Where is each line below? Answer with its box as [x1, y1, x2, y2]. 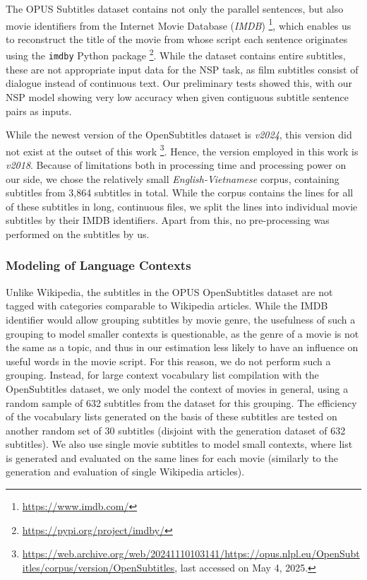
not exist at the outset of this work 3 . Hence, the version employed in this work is [6, 141, 359, 158]
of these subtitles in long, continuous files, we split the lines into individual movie [6, 199, 358, 213]
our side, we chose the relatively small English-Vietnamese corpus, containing [6, 171, 339, 186]
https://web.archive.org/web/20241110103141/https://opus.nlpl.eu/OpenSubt [22, 546, 360, 561]
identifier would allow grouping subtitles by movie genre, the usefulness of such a [6, 312, 356, 326]
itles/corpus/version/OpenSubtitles [22, 560, 175, 574]
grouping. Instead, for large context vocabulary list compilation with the [6, 367, 319, 382]
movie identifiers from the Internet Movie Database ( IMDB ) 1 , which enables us [6, 16, 351, 32]
